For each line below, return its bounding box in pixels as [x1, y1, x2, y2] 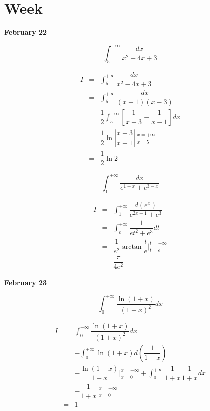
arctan [122, 243, 142, 250]
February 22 [4, 27, 47, 37]
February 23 [4, 277, 47, 288]
